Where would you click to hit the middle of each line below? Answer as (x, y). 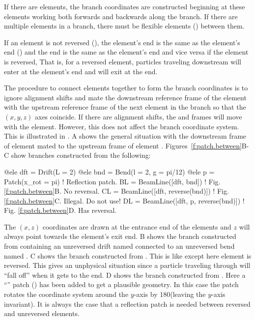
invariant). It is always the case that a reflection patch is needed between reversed (127, 304)
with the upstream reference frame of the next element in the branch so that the (125, 107)
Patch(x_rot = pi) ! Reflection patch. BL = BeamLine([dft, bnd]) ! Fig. (112, 181)
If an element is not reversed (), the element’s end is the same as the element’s (122, 42)
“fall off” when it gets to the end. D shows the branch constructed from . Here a (125, 275)
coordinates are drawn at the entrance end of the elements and (137, 226)
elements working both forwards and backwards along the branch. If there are (121, 16)
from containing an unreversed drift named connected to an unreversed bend (119, 246)
